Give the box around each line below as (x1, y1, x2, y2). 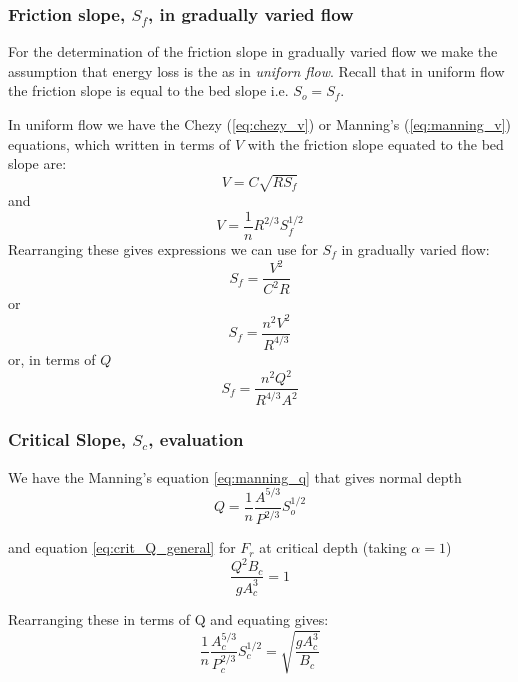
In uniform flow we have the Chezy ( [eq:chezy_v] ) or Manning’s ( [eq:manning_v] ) (8, 114, 512, 134)
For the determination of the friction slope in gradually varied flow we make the (8, 41, 498, 62)
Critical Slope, (8, 427, 126, 452)
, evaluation (148, 427, 244, 452)
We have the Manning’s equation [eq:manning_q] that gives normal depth (8, 466, 462, 487)
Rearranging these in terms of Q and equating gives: (8, 609, 329, 630)
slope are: (8, 153, 67, 174)
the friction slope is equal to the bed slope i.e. (8, 80, 289, 101)
